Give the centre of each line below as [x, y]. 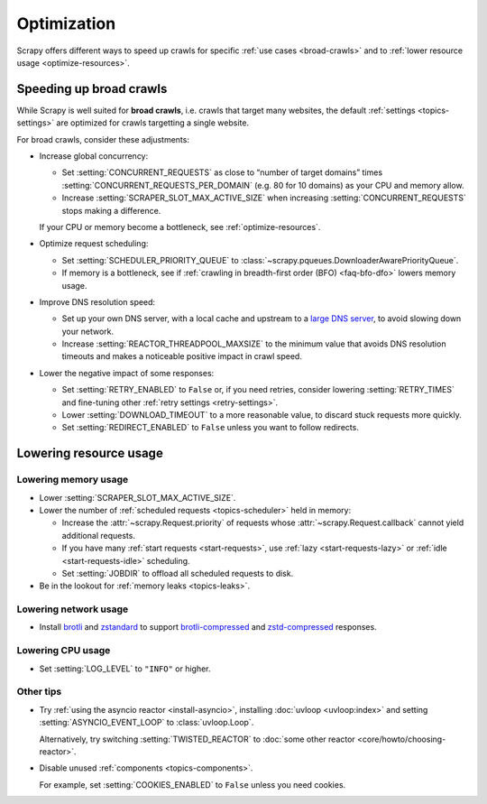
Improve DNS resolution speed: [97, 301]
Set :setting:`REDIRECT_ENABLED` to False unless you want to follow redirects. [211, 428]
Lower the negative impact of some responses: [127, 373]
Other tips [39, 692]
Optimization [66, 23]
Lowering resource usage [90, 453]
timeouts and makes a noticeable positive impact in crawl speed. [182, 356]
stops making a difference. [111, 210]
